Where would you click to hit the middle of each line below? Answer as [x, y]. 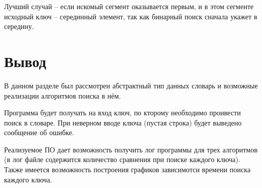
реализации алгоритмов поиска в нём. [62, 95]
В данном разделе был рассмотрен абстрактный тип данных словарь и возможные [131, 85]
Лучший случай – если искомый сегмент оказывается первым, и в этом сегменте [129, 6]
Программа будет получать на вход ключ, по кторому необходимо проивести [123, 113]
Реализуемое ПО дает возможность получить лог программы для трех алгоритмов [131, 149]
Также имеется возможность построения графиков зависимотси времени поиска [127, 169]
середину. [19, 26]
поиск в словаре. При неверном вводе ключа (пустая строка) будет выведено [123, 122]
